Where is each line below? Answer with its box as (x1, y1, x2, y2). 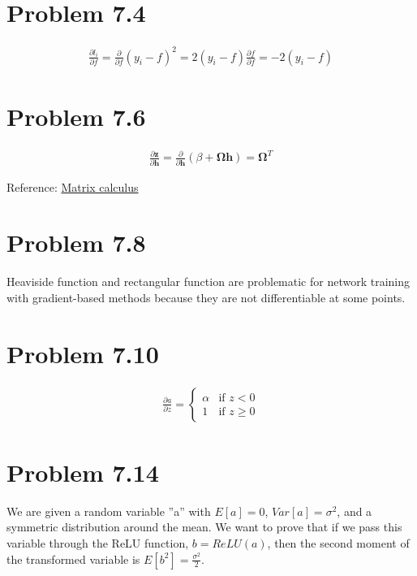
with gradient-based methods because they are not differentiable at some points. (6, 288, 406, 305)
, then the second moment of (267, 535, 410, 552)
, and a (337, 502, 372, 519)
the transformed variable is (6, 550, 140, 567)
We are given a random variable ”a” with (6, 502, 211, 519)
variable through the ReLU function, (6, 535, 189, 552)
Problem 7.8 (6, 226, 146, 259)
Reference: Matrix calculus (6, 178, 139, 195)
